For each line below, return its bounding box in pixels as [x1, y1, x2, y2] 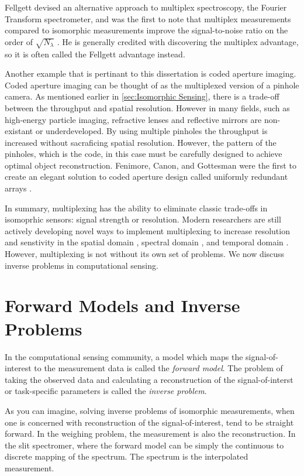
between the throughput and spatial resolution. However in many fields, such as [5, 101, 290, 114]
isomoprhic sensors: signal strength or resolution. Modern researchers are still [5, 213, 281, 225]
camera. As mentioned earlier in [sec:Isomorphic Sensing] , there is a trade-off [5, 90, 279, 102]
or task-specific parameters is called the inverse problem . [5, 385, 207, 397]
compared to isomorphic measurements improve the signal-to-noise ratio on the [5, 24, 288, 36]
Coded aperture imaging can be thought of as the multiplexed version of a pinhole [5, 78, 299, 91]
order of [5, 35, 33, 47]
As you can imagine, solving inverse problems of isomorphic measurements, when [5, 404, 295, 416]
